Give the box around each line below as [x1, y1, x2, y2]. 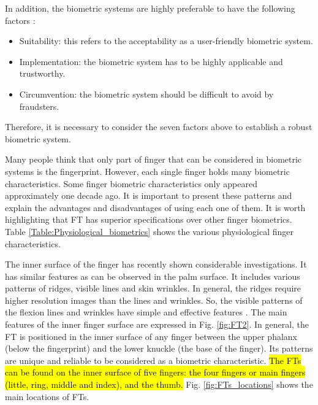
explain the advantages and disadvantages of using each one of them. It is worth [5, 201, 306, 214]
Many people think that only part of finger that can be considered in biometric [5, 153, 302, 166]
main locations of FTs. [5, 390, 89, 403]
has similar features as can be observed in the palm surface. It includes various [5, 269, 300, 282]
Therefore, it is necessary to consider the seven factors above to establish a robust [5, 120, 312, 133]
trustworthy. [19, 67, 66, 80]
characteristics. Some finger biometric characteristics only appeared [5, 177, 258, 190]
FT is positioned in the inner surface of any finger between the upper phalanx [5, 330, 298, 342]
